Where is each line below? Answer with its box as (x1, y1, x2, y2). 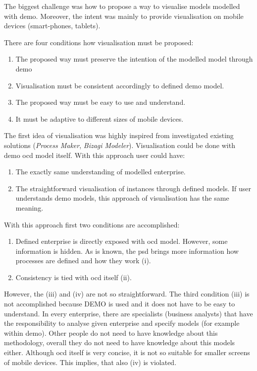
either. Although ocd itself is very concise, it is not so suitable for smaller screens (4, 347, 250, 358)
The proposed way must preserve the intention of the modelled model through (15, 54, 253, 64)
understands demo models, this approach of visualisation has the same (15, 193, 229, 203)
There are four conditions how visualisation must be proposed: (4, 37, 194, 47)
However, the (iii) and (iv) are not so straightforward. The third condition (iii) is (4, 289, 250, 299)
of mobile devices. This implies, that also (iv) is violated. (4, 357, 177, 367)
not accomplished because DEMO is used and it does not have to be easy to (4, 298, 235, 309)
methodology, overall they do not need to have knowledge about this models (4, 337, 235, 348)
